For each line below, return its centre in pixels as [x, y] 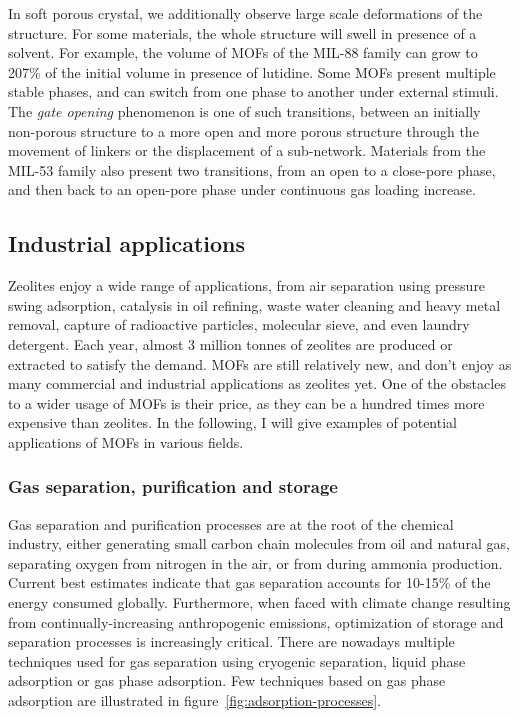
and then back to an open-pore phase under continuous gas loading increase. [242, 189]
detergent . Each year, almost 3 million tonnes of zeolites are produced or [230, 343]
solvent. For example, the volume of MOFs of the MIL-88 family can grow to [243, 52]
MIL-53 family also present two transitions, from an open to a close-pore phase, [252, 169]
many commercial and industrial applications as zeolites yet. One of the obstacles [257, 383]
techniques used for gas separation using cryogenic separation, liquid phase [237, 660]
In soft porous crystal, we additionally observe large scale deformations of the [245, 13]
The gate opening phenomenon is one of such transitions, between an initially [244, 110]
